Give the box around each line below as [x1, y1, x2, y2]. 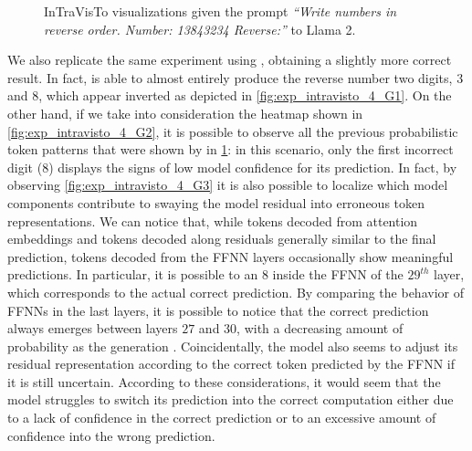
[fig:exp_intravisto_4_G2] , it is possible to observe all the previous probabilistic [7, 121, 458, 141]
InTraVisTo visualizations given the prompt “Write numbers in [44, 2, 397, 20]
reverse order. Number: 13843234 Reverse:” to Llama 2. [44, 19, 356, 38]
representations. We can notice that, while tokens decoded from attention [7, 211, 418, 230]
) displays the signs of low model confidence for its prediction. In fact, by [48, 157, 457, 176]
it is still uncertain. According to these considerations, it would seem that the [7, 372, 441, 391]
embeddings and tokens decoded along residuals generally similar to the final [7, 229, 436, 248]
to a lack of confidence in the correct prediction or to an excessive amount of [7, 408, 436, 427]
